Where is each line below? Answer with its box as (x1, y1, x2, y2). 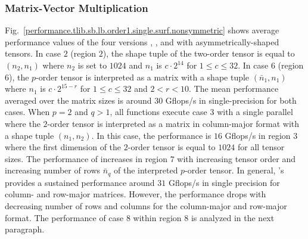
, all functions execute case (110, 105, 207, 118)
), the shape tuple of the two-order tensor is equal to (102, 47, 295, 60)
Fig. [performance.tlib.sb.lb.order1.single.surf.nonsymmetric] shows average (5, 24, 279, 36)
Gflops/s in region (225, 129, 291, 141)
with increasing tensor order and (177, 152, 296, 164)
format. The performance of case (5, 211, 124, 224)
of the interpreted (113, 164, 178, 176)
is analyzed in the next (191, 211, 275, 224)
